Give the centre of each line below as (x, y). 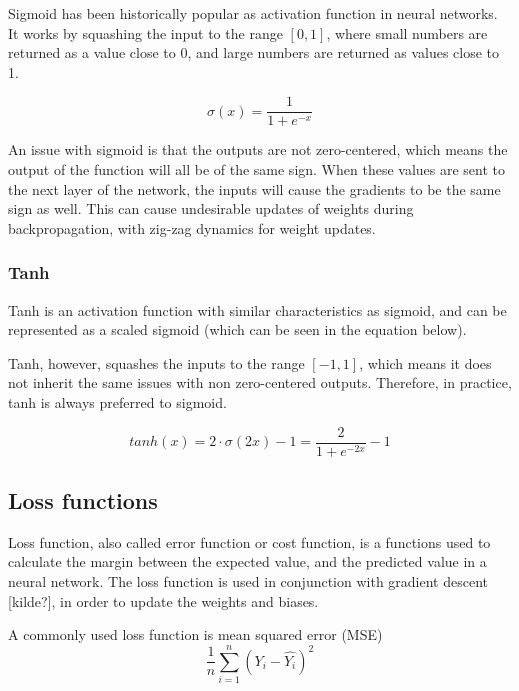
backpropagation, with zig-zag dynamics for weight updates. (192, 227)
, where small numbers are (407, 32)
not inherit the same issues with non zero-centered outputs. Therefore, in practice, (260, 382)
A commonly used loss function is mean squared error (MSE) (195, 634)
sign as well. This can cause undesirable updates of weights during (211, 208)
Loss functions (83, 500)
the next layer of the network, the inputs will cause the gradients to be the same (254, 188)
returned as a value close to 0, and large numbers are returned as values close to (254, 52)
